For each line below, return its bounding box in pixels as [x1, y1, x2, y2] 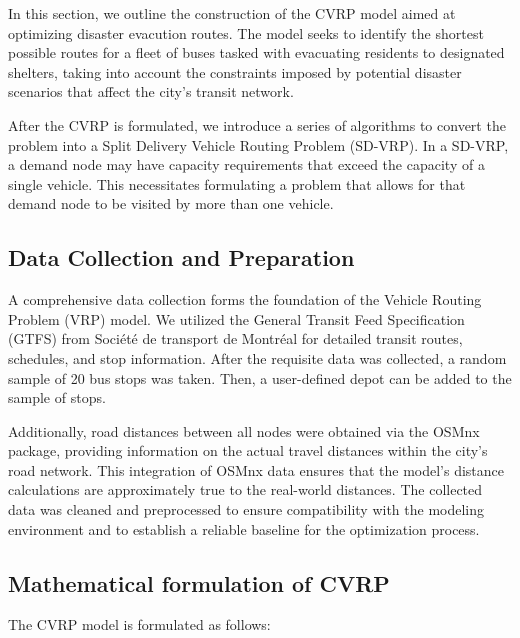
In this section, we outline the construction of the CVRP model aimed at [8, 3, 456, 23]
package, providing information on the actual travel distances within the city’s [8, 440, 488, 461]
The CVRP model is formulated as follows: [8, 614, 271, 635]
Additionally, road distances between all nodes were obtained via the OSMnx [8, 420, 480, 441]
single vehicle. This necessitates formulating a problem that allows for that [8, 173, 466, 194]
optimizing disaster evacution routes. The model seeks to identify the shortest [8, 22, 484, 43]
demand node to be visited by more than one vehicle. [8, 193, 334, 214]
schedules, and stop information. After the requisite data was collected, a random [8, 347, 507, 368]
